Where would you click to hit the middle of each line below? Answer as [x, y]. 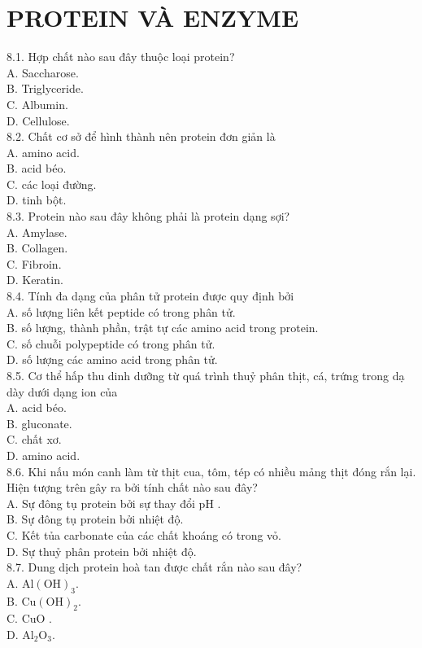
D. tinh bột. [37, 200]
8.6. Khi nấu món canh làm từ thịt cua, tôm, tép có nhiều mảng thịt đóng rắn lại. [211, 471]
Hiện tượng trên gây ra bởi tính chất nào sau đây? [132, 487]
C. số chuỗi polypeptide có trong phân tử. [111, 343]
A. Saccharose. [43, 72]
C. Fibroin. [34, 263]
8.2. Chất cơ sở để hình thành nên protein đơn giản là [141, 136]
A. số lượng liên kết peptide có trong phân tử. [121, 311]
